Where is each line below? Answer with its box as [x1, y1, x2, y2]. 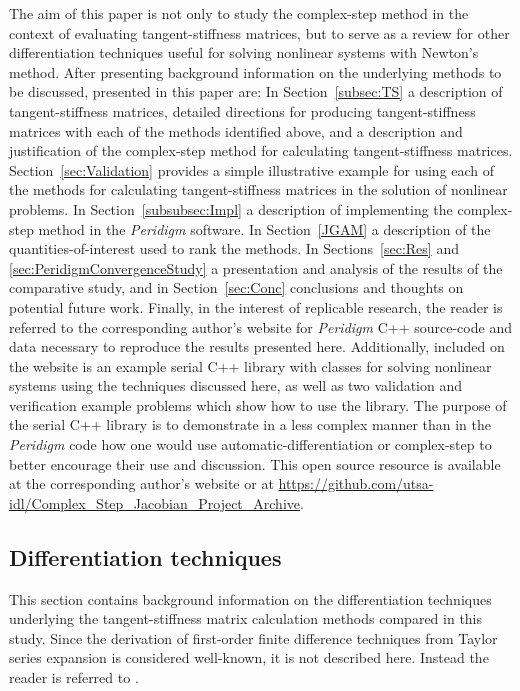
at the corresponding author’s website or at [9, 473, 274, 494]
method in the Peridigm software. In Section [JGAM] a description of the [38, 218, 491, 239]
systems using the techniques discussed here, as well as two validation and [9, 375, 463, 396]
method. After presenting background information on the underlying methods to [9, 61, 502, 82]
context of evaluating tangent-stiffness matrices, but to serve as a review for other [9, 22, 510, 43]
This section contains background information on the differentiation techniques [9, 588, 492, 609]
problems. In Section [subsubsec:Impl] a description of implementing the [9, 198, 453, 219]
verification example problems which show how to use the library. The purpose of [9, 394, 507, 415]
